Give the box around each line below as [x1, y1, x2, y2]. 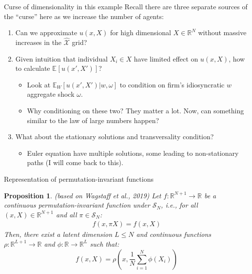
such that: [90, 238, 119, 249]
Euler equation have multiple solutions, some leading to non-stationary [27, 148, 239, 158]
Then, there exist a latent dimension [4, 229, 113, 239]
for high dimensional [110, 27, 171, 38]
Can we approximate [15, 27, 78, 38]
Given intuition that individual [15, 53, 108, 63]
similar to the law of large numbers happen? [27, 115, 159, 125]
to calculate [15, 63, 50, 73]
